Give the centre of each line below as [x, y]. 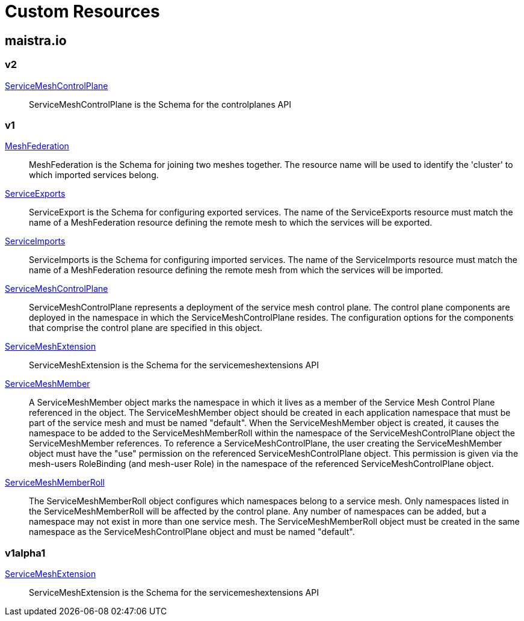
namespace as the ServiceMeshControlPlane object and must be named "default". [192, 532]
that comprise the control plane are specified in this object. [146, 328]
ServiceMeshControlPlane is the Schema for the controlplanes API [160, 104]
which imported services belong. [94, 175]
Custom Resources [82, 11]
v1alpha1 [25, 553]
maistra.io [36, 40]
